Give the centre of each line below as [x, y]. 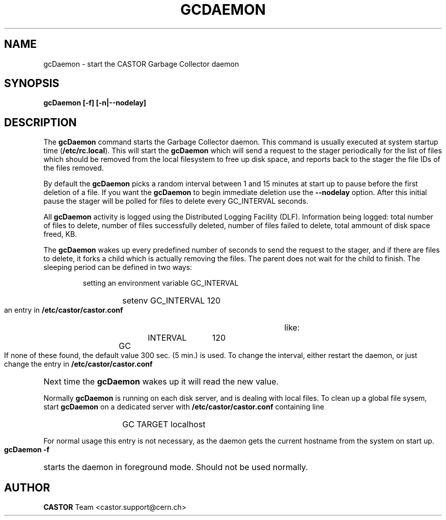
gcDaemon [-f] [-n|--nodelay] [95, 103]
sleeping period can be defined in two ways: [118, 267]
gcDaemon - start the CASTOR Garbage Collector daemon [141, 64]
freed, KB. [60, 234]
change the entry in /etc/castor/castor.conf [78, 364]
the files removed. [74, 168]
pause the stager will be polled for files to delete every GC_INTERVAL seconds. [176, 201]
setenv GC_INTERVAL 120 [172, 301]
